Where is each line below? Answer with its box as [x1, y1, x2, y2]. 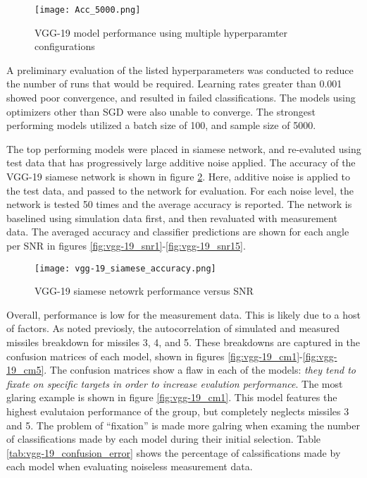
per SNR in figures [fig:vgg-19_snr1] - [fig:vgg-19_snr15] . [6, 238, 246, 252]
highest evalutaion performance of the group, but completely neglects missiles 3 [6, 403, 349, 418]
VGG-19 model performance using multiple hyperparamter [35, 25, 288, 39]
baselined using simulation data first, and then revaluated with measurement [6, 210, 337, 225]
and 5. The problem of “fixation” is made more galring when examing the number [6, 417, 360, 432]
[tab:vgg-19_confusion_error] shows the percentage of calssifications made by [6, 445, 341, 460]
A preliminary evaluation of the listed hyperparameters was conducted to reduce [6, 62, 354, 77]
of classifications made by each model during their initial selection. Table [6, 431, 321, 446]
